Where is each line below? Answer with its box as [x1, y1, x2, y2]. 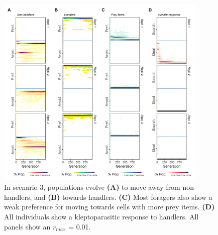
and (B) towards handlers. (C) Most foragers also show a [34, 191, 212, 202]
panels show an [4, 221, 51, 231]
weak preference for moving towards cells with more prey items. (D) [4, 201, 215, 212]
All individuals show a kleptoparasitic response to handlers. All [4, 211, 199, 222]
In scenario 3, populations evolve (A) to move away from [4, 182, 180, 192]
